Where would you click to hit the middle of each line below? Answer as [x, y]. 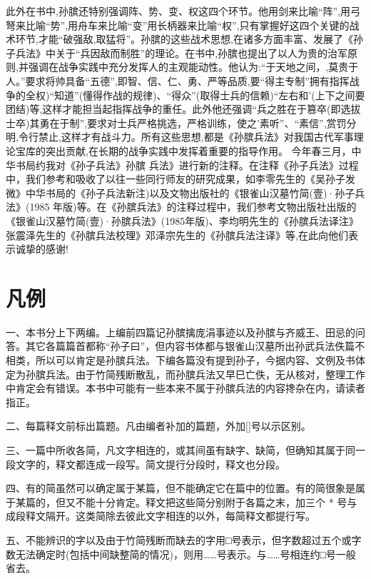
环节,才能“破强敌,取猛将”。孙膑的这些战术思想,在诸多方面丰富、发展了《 [184, 39]
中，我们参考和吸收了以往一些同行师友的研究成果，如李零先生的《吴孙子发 [181, 179]
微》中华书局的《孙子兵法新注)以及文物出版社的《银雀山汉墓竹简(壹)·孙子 [181, 192]
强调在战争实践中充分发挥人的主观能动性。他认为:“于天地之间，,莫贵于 [193, 67]
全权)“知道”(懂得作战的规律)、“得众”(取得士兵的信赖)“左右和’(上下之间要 [195, 95]
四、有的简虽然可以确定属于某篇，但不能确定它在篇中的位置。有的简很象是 [181, 488]
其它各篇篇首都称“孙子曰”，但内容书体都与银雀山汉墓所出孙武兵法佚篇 [190, 346]
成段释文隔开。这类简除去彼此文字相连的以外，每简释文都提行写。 [161, 516]
